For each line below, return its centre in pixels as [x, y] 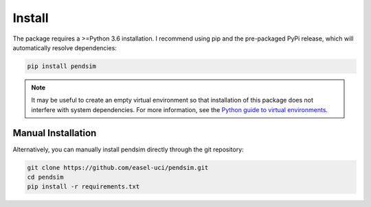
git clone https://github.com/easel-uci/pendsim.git [118, 167]
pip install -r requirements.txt [83, 187]
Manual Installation [55, 133]
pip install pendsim [61, 66]
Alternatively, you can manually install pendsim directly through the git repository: [128, 149]
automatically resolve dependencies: [65, 47]
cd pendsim [45, 177]
